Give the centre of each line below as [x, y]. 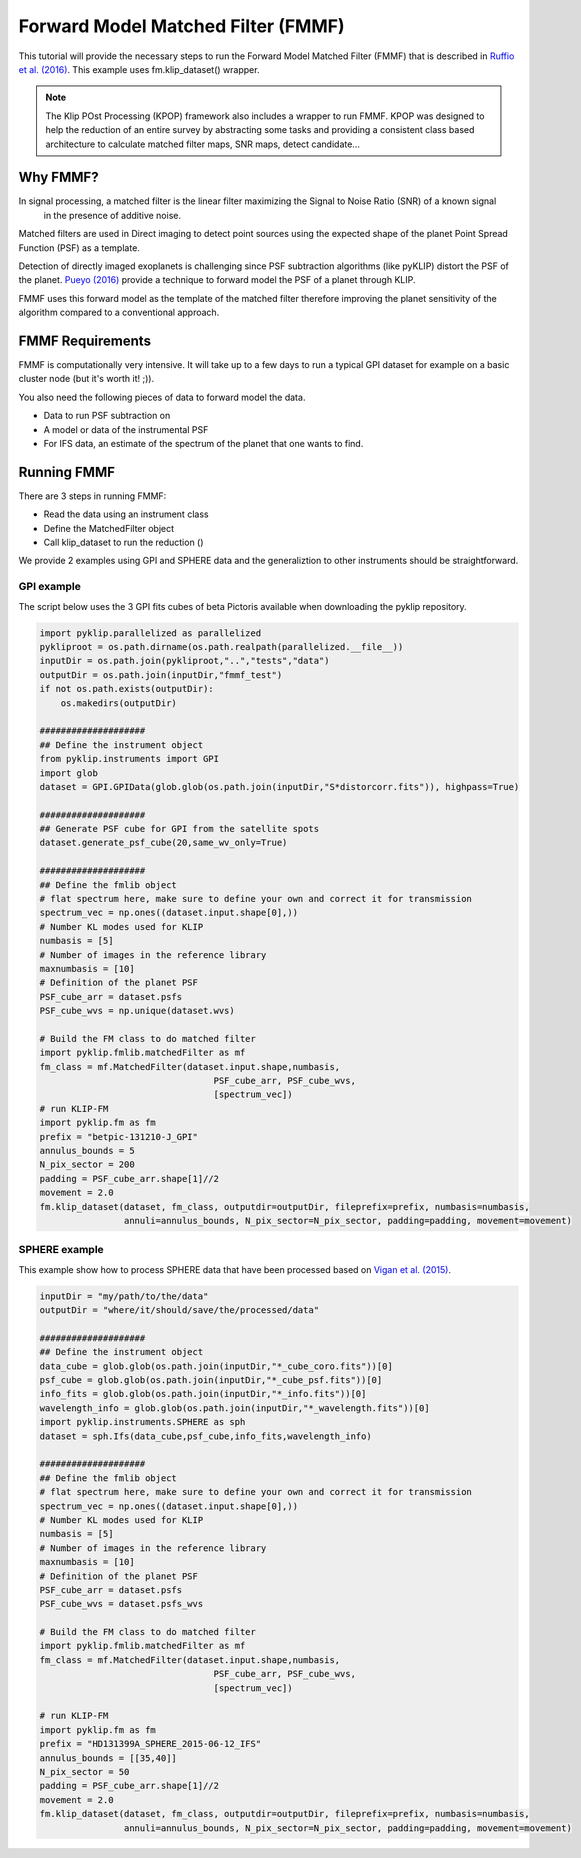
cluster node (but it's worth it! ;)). [86, 379]
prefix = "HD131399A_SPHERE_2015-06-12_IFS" [150, 1744]
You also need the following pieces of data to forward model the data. [162, 397]
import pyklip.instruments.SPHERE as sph [142, 1422]
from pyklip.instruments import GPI [129, 759]
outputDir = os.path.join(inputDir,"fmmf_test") [161, 674]
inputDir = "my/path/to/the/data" [124, 1296]
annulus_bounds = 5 [87, 1151]
